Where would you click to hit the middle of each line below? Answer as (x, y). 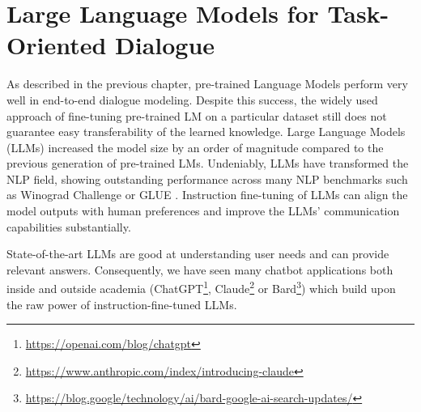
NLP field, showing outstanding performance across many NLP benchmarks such (207, 178)
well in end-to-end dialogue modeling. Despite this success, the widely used (192, 99)
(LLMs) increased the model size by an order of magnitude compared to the (195, 147)
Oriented (57, 45)
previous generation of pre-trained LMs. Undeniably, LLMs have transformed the (208, 163)
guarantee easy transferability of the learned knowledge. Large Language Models (206, 132)
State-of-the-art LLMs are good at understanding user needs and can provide (198, 254)
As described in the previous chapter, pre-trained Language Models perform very (207, 84)
